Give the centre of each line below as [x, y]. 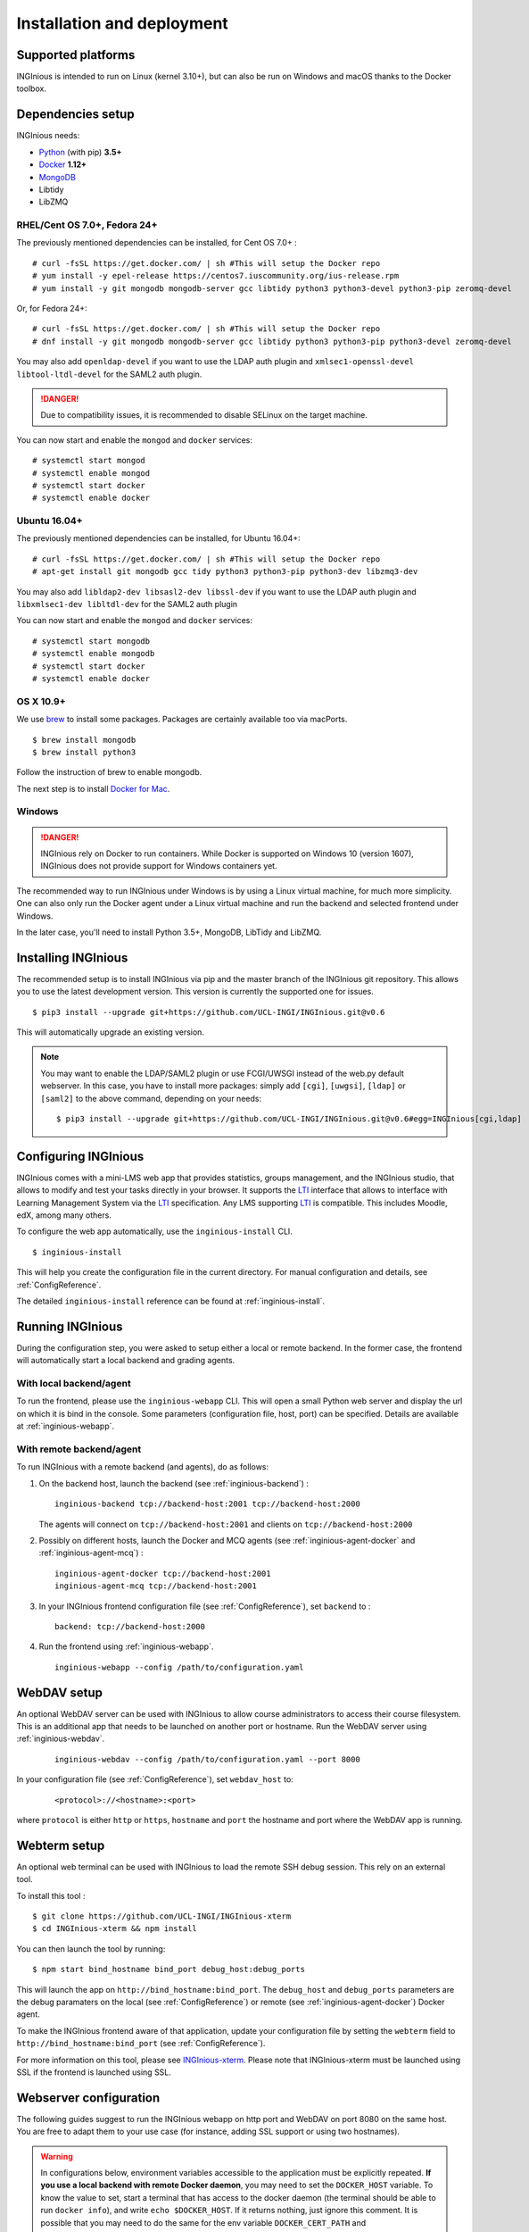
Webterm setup [61, 1845]
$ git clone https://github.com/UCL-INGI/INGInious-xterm [162, 1916]
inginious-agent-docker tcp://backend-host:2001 [163, 1573]
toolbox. [31, 88]
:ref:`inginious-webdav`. [61, 1739]
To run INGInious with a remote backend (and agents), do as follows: [143, 1467]
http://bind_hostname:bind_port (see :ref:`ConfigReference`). [141, 2044]
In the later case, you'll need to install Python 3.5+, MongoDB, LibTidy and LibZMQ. [169, 932]
